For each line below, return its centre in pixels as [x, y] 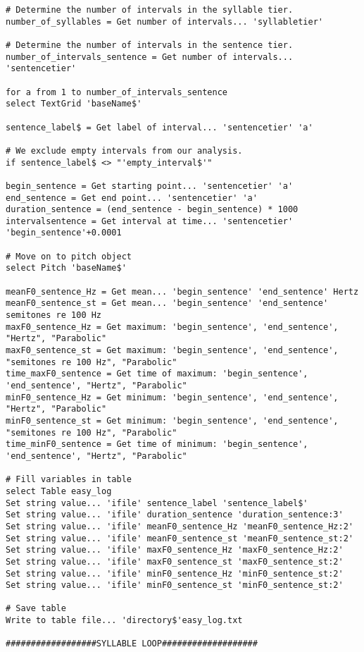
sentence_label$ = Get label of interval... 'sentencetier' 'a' [159, 127]
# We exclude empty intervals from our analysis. [124, 150]
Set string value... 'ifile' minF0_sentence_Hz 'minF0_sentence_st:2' [175, 573]
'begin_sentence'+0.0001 [64, 233]
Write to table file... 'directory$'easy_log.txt [124, 621]
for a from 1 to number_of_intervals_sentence [117, 92]
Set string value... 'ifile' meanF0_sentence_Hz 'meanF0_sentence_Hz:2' [180, 526]
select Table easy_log [59, 491]
